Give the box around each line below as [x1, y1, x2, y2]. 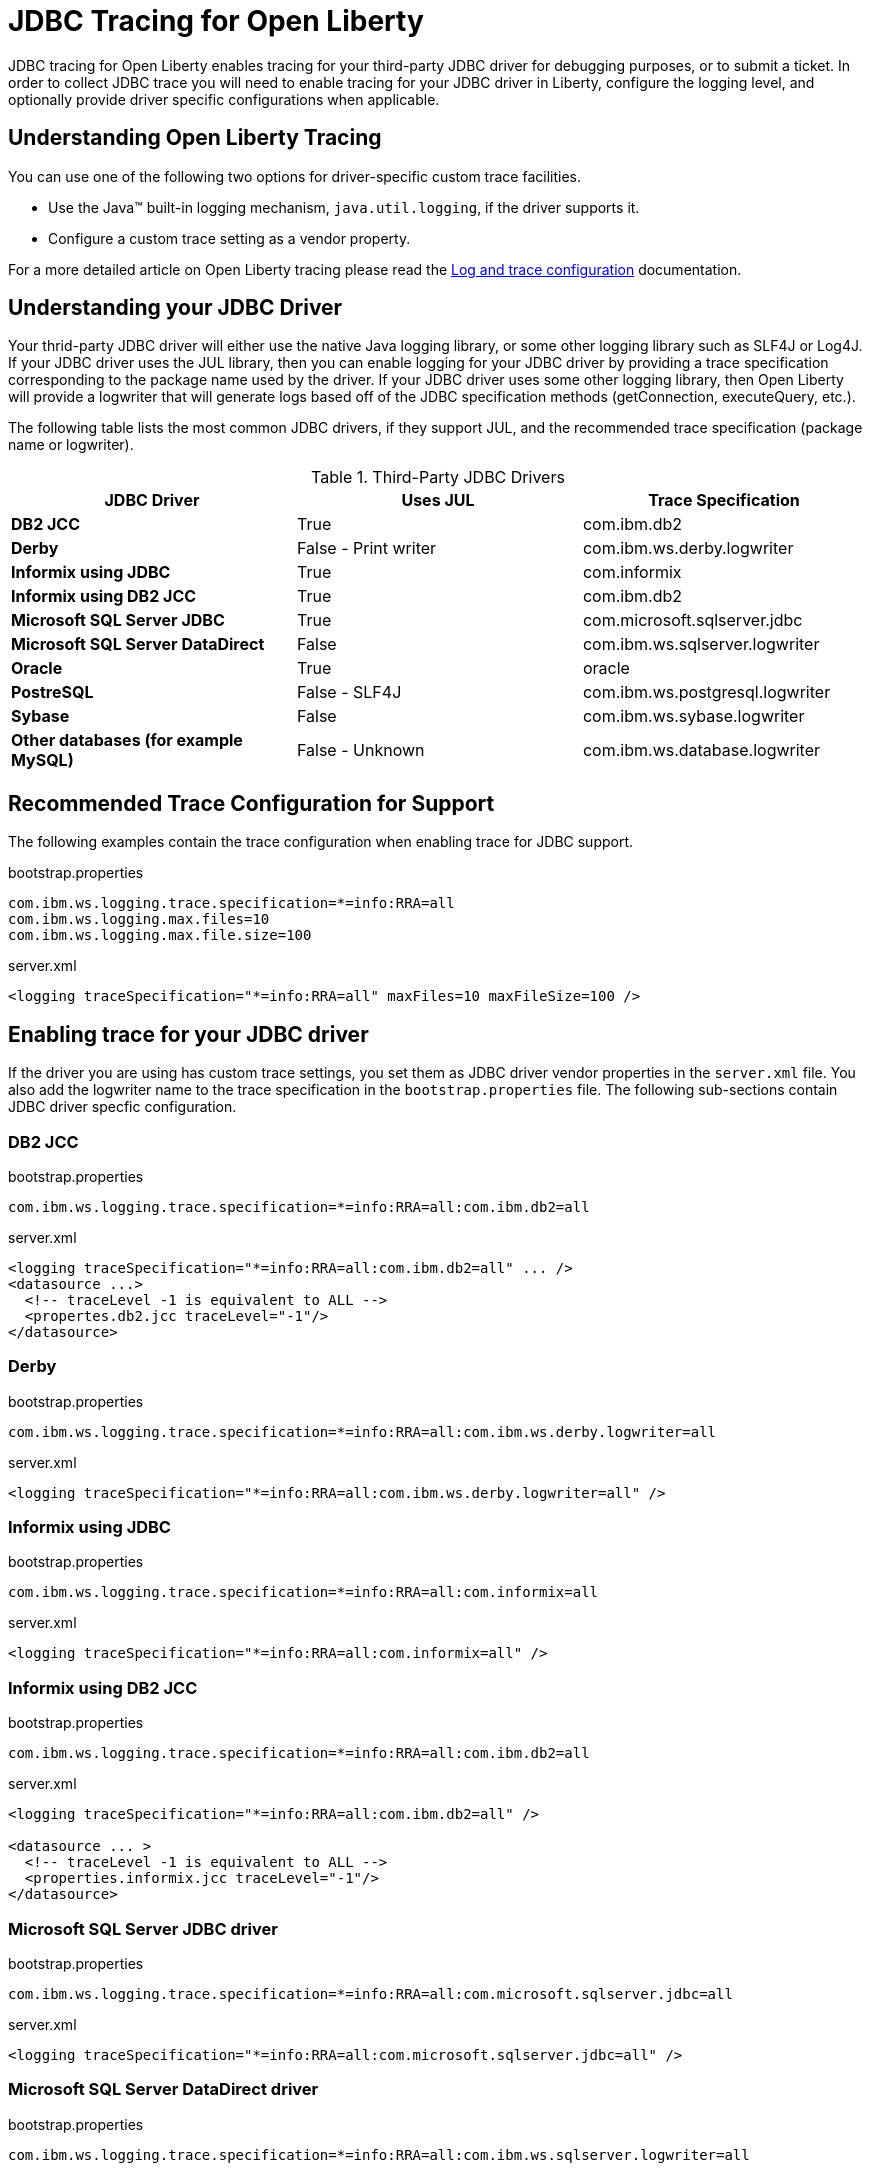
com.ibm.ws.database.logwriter [582, 740, 821, 761]
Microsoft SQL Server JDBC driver [8, 1918, 278, 1939]
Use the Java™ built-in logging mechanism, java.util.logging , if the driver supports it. [48, 198, 640, 216]
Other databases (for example [11, 730, 243, 751]
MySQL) [11, 750, 74, 771]
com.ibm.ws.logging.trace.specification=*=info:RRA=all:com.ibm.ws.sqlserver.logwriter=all [8, 2146, 750, 2163]
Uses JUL [401, 490, 475, 511]
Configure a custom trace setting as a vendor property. [48, 229, 411, 247]
